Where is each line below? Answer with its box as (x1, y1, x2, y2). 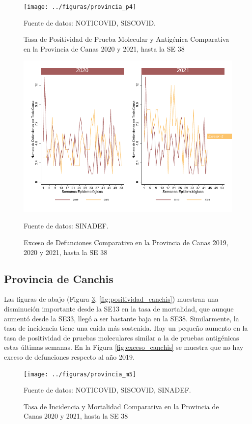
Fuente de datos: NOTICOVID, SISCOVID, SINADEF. (24, 385, 191, 395)
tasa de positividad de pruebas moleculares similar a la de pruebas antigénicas (4, 332, 239, 342)
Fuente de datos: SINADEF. (24, 221, 109, 231)
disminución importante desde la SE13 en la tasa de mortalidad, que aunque (4, 303, 234, 313)
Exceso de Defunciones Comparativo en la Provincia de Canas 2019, (24, 237, 228, 247)
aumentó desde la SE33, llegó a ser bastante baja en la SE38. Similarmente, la (4, 313, 239, 323)
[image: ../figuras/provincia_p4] (24, 3, 137, 10)
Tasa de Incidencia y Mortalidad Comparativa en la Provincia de (24, 401, 219, 411)
